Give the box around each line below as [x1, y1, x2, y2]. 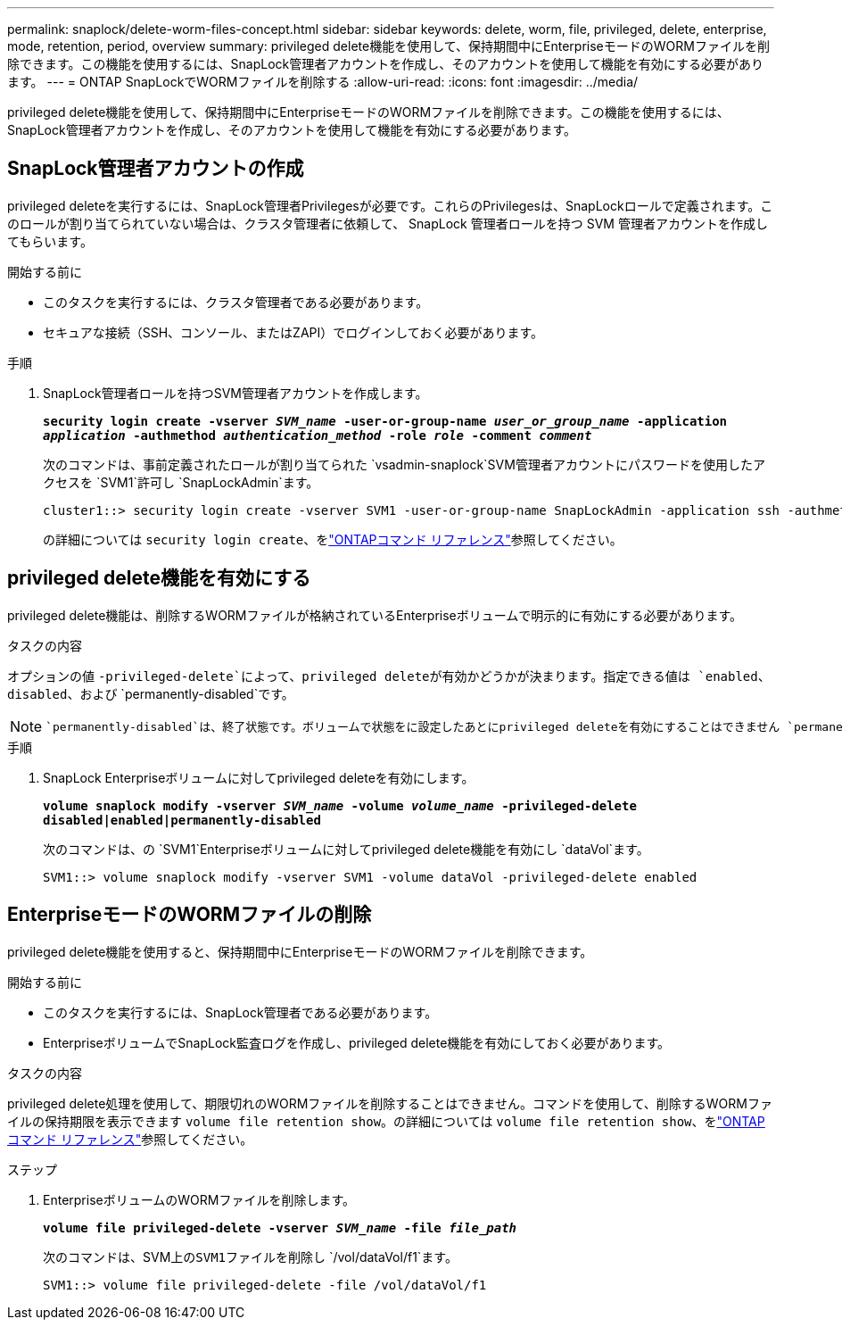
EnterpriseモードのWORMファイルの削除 [7, 903, 372, 926]
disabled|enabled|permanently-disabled [43, 812, 321, 827]
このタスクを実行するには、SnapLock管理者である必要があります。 [43, 1004, 438, 1020]
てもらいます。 [7, 233, 93, 249]
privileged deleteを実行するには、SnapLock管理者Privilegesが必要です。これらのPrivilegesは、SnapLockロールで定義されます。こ [7, 197, 773, 213]
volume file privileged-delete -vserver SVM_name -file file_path [43, 1220, 517, 1235]
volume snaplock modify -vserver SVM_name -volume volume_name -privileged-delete [43, 798, 637, 813]
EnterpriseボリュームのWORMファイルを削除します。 [43, 1191, 356, 1207]
